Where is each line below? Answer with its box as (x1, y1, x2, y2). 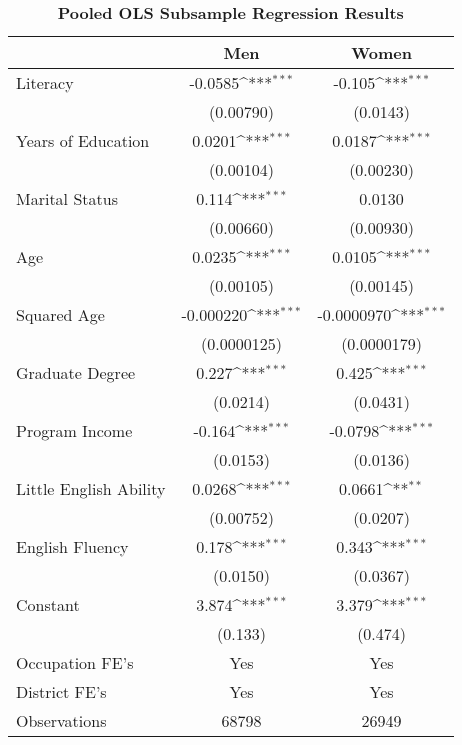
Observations (16, 709, 107, 732)
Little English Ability (16, 477, 166, 500)
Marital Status (16, 187, 118, 210)
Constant (16, 593, 80, 616)
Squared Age (16, 303, 105, 326)
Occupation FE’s (16, 651, 134, 674)
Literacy (16, 71, 74, 94)
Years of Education (16, 129, 150, 152)
